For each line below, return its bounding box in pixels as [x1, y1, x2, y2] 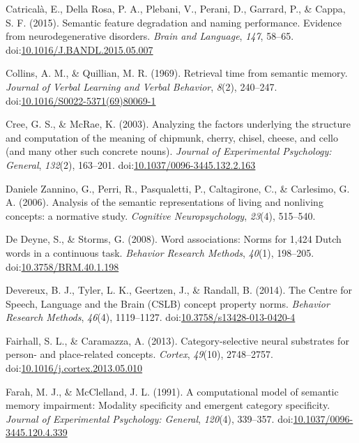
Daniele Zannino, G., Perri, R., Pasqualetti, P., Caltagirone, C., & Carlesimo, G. [6, 181, 350, 195]
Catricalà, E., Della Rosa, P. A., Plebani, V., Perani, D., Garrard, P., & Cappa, [6, 1, 346, 15]
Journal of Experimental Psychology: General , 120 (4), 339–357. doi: [6, 411, 293, 426]
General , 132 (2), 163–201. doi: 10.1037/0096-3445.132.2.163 [6, 157, 256, 172]
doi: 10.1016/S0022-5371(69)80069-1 [6, 93, 156, 107]
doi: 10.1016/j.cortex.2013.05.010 [6, 361, 143, 375]
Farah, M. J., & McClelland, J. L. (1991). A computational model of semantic [6, 384, 339, 398]
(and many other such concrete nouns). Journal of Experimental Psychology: [6, 144, 332, 158]
